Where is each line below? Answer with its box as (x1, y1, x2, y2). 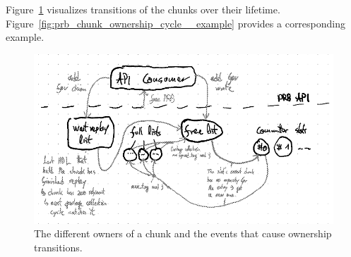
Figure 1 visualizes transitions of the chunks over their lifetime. (6, 2, 280, 16)
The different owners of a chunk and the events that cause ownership (34, 226, 332, 241)
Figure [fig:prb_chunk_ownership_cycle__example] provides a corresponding (6, 15, 346, 30)
